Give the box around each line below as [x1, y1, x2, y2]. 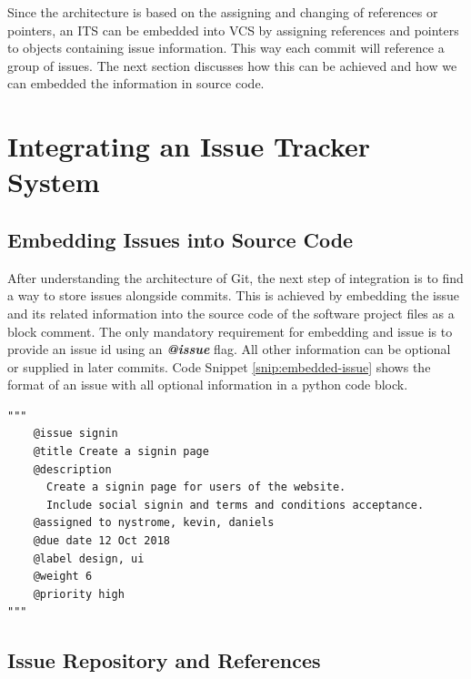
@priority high [33, 587, 125, 601]
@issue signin [33, 427, 118, 441]
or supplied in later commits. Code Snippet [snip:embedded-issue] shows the [7, 357, 431, 376]
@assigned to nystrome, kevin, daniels [33, 516, 275, 530]
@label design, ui [33, 552, 145, 565]
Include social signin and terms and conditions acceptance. [45, 498, 425, 512]
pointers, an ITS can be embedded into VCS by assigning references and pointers [7, 20, 459, 39]
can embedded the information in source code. [7, 74, 265, 93]
